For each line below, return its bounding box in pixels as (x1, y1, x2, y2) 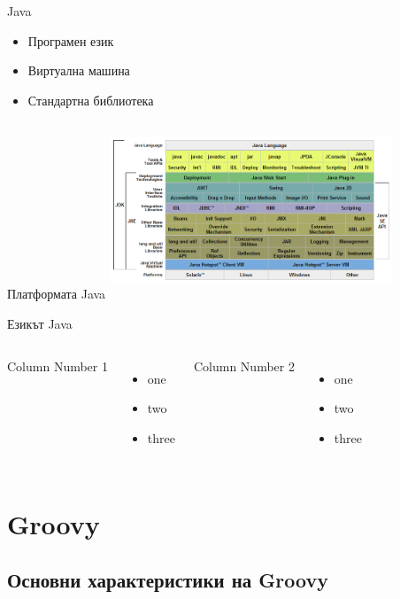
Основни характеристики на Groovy (7, 566, 328, 594)
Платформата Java (7, 284, 106, 303)
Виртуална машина (27, 61, 130, 80)
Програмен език (27, 31, 114, 50)
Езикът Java (7, 314, 73, 332)
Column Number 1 (7, 356, 108, 375)
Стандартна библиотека (27, 90, 154, 109)
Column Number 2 (193, 356, 295, 375)
